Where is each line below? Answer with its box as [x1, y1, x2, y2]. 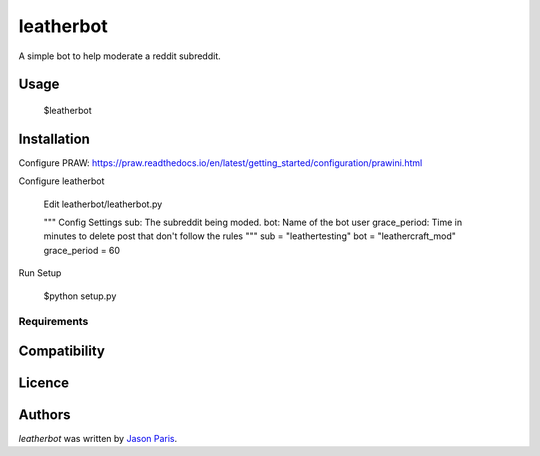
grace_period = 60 [43, 244, 120, 256]
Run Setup [18, 267, 62, 279]
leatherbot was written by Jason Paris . [18, 433, 178, 445]
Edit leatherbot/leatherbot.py [43, 198, 163, 210]
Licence [18, 374, 70, 391]
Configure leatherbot [18, 175, 105, 187]
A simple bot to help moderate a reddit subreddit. [18, 50, 222, 62]
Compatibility [18, 342, 105, 359]
